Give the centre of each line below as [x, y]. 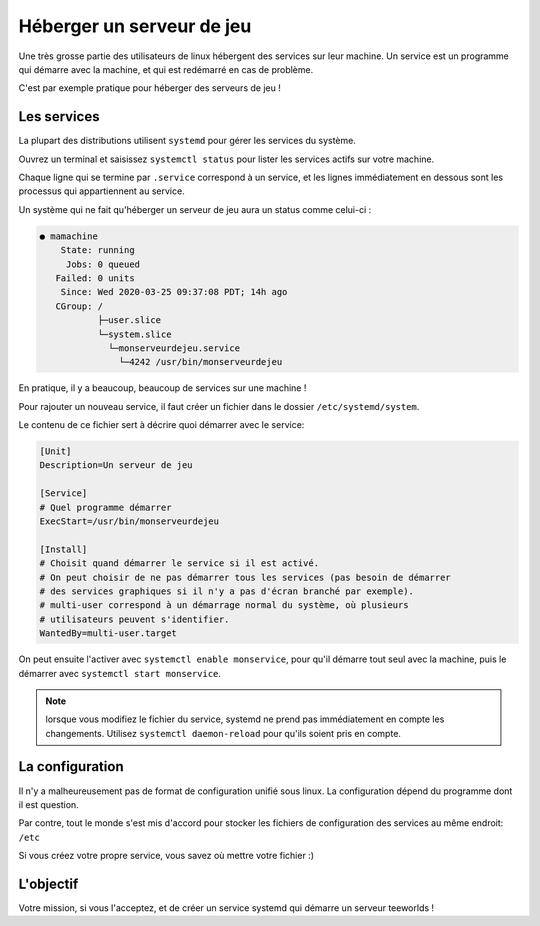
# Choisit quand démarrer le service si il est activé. [179, 563]
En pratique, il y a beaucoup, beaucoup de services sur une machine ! [162, 388]
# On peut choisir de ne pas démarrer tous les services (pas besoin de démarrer [245, 577]
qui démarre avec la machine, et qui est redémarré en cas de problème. [166, 69]
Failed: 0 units [95, 278]
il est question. [48, 804]
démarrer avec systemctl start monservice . [120, 673]
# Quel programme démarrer [105, 507]
